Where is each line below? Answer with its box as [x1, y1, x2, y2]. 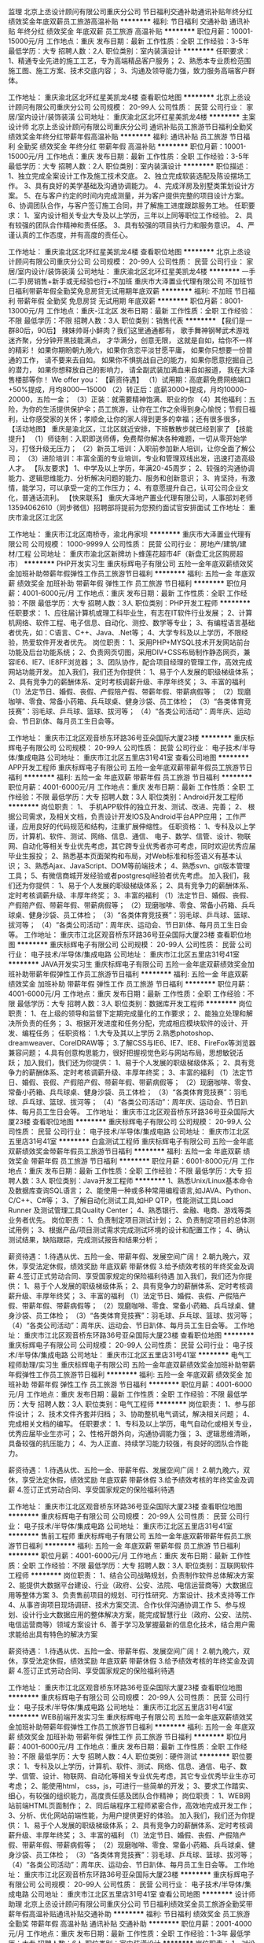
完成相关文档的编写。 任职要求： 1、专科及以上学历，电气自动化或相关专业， [8, 1419, 256, 1428]
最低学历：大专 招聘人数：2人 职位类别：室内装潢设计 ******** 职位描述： [8, 161, 251, 171]
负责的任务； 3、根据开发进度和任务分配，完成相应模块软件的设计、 [21, 1019, 242, 1027]
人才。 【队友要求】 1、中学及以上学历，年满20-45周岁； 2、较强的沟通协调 [8, 464, 255, 472]
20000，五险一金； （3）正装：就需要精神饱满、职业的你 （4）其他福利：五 [8, 394, 256, 404]
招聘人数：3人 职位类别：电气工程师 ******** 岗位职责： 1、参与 [37, 1400, 249, 1408]
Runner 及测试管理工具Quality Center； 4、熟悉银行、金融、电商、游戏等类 [8, 1205, 252, 1215]
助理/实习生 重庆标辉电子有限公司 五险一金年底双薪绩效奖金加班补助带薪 [21, 1360, 255, 1369]
